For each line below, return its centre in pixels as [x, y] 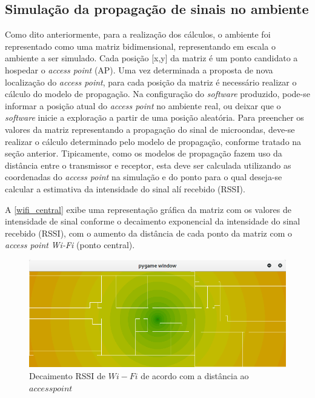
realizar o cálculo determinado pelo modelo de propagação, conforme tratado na [153, 141]
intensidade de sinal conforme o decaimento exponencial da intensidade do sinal [153, 221]
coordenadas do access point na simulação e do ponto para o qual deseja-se [144, 177]
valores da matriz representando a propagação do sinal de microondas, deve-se [150, 129]
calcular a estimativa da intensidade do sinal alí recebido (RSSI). [125, 188]
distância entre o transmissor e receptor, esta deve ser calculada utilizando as [148, 165]
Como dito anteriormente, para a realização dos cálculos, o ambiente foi [138, 34]
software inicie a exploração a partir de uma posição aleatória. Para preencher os [154, 117]
